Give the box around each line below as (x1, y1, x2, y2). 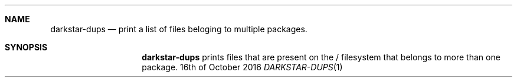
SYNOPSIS (5, 42, 48, 52)
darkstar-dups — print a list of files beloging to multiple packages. (50, 24, 307, 34)
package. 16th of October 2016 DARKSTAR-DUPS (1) (142, 62, 343, 72)
